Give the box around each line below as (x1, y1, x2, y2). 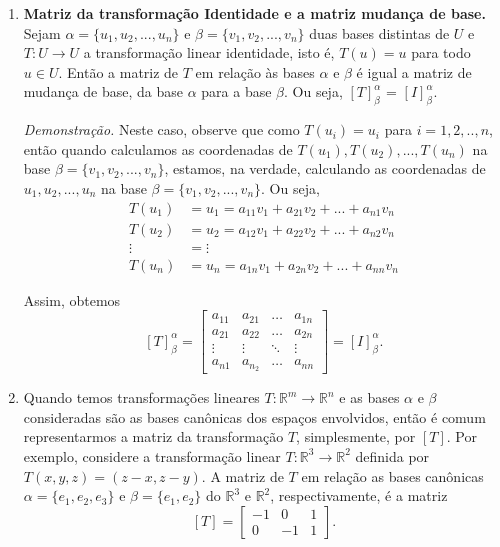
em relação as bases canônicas (301, 465, 484, 486)
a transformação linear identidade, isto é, (83, 42, 335, 63)
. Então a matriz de (58, 61, 179, 82)
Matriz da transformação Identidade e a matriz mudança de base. (23, 3, 486, 23)
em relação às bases (195, 61, 315, 82)
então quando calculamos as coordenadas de (23, 138, 293, 159)
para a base (201, 81, 272, 102)
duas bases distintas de (309, 22, 450, 43)
